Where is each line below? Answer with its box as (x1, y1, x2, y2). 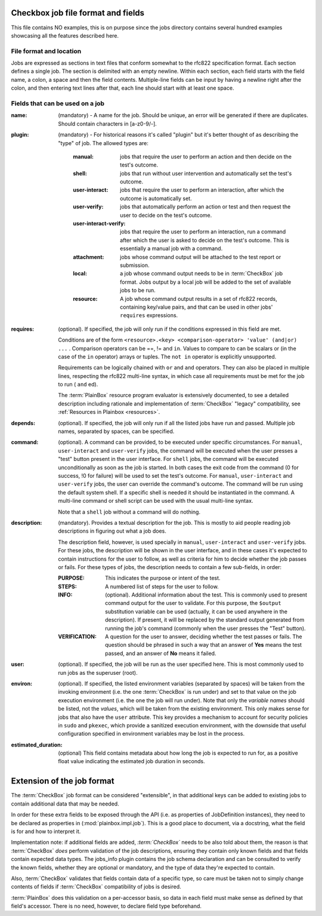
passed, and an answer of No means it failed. (105, 650, 216, 657)
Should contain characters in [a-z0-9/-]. (58, 120, 157, 127)
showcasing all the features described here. (11, 32, 119, 39)
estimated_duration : (11, 741, 63, 748)
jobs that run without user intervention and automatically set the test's (120, 170, 292, 177)
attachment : (73, 253, 104, 260)
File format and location (11, 47, 82, 55)
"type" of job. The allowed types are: (58, 139, 149, 146)
